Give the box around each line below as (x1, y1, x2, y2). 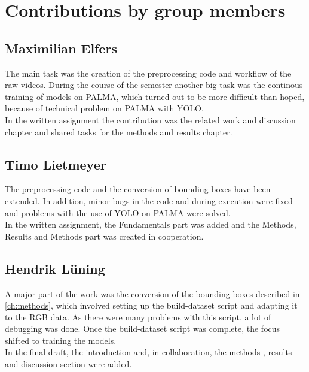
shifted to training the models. (5, 334, 117, 346)
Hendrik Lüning (5, 259, 105, 277)
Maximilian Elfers (5, 38, 118, 57)
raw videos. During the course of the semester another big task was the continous (5, 78, 303, 91)
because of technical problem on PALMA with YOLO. (5, 102, 204, 114)
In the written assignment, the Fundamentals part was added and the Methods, (5, 218, 296, 231)
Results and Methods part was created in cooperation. (5, 229, 204, 242)
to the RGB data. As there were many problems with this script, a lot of (5, 310, 271, 323)
